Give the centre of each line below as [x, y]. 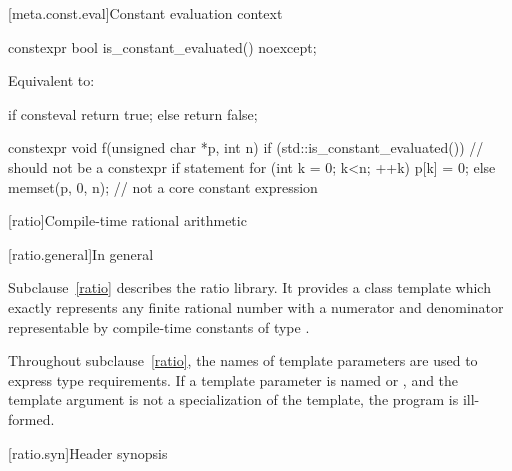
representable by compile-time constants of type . [159, 326]
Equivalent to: [51, 80]
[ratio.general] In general [81, 253]
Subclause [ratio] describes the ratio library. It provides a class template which [249, 287]
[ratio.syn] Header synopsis [88, 452]
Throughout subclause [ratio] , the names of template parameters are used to [243, 360]
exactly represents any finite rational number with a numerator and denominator [256, 306]
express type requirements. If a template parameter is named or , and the [233, 379]
